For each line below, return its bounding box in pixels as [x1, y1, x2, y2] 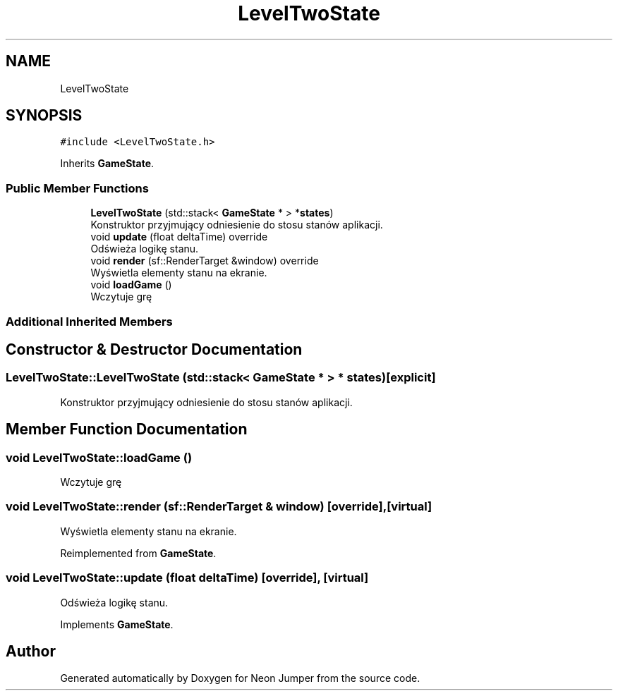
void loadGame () [90, 279, 172, 291]
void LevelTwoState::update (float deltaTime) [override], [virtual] [6, 570, 369, 585]
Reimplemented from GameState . [60, 547, 217, 559]
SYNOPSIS [6, 106, 83, 125]
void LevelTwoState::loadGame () [6, 450, 193, 465]
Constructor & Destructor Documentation [6, 340, 303, 358]
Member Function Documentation [6, 420, 248, 439]
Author [6, 642, 56, 660]
